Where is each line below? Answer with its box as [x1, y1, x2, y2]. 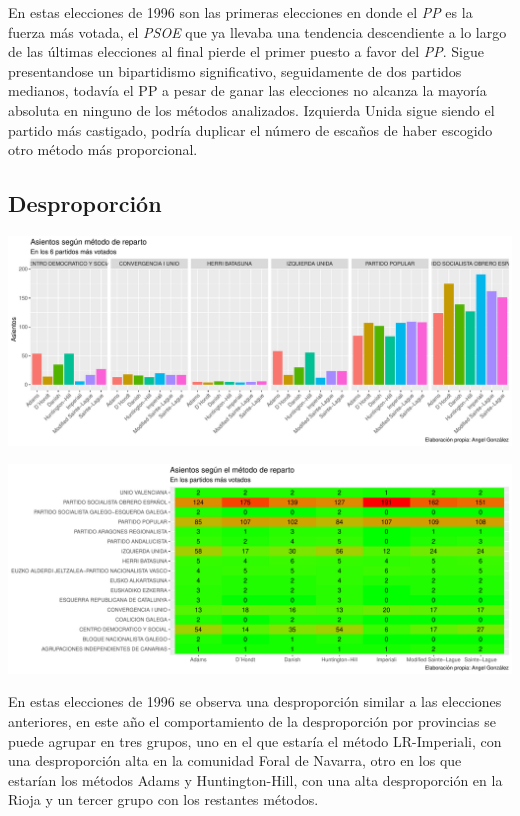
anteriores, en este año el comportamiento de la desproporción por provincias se [8, 711, 496, 732]
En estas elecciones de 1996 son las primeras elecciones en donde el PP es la [8, 2, 473, 22]
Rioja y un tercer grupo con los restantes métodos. [8, 789, 319, 810]
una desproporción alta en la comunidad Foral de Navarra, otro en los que [8, 750, 462, 771]
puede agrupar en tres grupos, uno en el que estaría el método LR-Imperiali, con [8, 730, 502, 751]
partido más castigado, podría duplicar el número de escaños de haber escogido [8, 119, 493, 140]
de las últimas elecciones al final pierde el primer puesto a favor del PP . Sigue [8, 41, 484, 62]
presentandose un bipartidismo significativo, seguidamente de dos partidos [8, 60, 462, 81]
